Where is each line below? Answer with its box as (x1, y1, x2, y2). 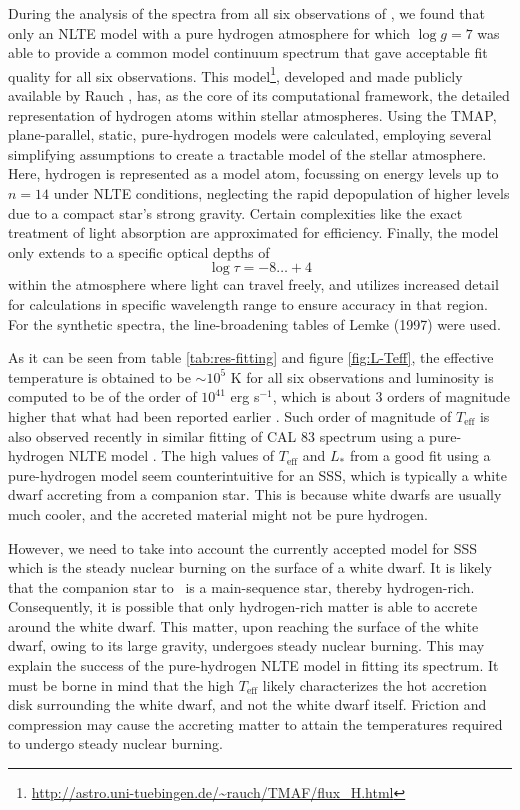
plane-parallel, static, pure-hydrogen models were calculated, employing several (8, 124, 492, 145)
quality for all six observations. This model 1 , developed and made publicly (8, 62, 463, 86)
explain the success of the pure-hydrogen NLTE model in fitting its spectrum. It (8, 655, 499, 676)
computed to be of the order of (8, 386, 197, 407)
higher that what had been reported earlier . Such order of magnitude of (8, 405, 452, 426)
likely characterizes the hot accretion (262, 674, 487, 695)
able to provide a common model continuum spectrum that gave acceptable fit (8, 42, 488, 63)
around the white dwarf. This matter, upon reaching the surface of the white (8, 615, 479, 636)
